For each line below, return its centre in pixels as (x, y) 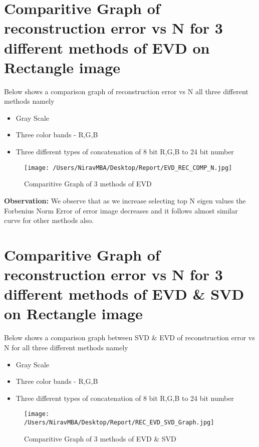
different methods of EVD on (107, 47)
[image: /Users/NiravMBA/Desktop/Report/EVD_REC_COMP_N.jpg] (128, 168)
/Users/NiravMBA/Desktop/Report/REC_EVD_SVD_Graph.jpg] (119, 422)
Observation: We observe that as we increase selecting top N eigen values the (125, 200)
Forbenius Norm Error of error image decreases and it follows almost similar (121, 210)
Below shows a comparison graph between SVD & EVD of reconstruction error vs (129, 338)
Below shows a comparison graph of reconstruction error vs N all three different (126, 91)
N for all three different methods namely (66, 347)
